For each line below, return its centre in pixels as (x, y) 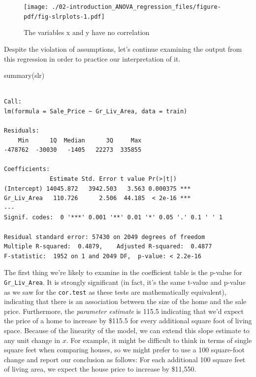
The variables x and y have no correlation (87, 32)
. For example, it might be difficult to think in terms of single (159, 340)
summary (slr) (24, 75)
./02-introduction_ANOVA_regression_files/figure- (136, 7)
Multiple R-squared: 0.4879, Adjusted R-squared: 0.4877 (108, 247)
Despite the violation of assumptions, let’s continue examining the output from (123, 49)
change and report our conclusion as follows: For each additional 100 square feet (125, 359)
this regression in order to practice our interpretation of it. (92, 58)
